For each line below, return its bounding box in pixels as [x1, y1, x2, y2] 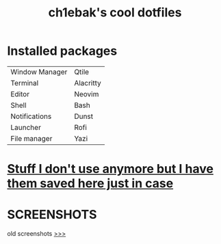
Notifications [10, 111, 52, 121]
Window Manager [10, 67, 68, 77]
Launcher [10, 122, 41, 132]
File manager [10, 133, 53, 143]
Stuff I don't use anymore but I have [7, 161, 214, 177]
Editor [10, 89, 29, 98]
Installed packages [7, 43, 118, 59]
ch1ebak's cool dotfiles [48, 5, 182, 21]
